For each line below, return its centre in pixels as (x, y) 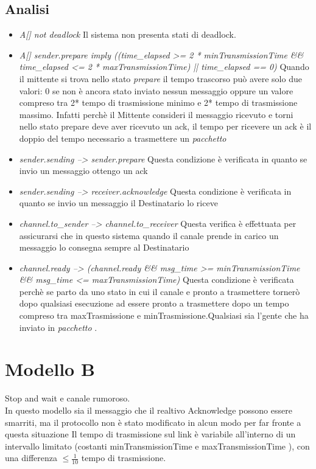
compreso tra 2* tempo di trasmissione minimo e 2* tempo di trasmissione (158, 102)
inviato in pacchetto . (58, 327)
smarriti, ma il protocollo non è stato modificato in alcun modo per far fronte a (153, 422)
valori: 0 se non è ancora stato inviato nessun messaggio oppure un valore (156, 90)
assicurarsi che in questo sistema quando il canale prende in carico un (149, 235)
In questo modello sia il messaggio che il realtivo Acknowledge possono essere (149, 410)
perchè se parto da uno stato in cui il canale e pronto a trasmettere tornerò (160, 291)
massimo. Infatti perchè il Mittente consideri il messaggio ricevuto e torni (156, 114)
